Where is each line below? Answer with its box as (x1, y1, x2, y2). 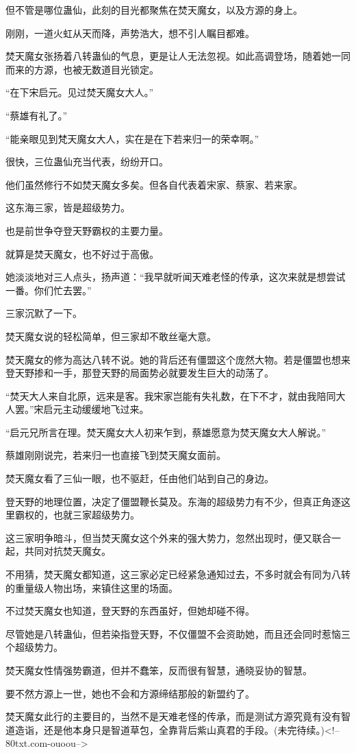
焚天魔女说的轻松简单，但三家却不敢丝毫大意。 (5, 328, 216, 343)
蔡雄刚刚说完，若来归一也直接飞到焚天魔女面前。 (5, 448, 226, 462)
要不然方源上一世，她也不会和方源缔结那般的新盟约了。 (5, 686, 255, 700)
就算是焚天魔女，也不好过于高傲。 (5, 246, 159, 261)
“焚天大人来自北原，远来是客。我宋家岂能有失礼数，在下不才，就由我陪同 (5, 388, 336, 403)
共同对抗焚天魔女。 (24, 544, 111, 558)
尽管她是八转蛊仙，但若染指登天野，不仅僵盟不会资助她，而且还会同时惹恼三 (5, 626, 351, 641)
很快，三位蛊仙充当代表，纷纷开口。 (5, 154, 168, 169)
